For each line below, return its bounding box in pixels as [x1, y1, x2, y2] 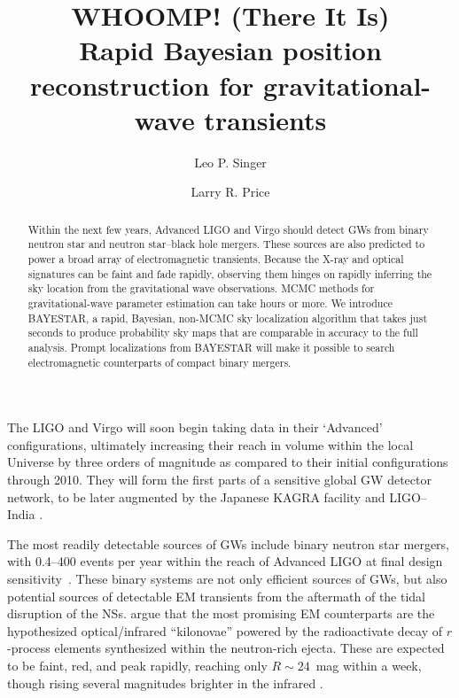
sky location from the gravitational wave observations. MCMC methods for [27, 281, 375, 296]
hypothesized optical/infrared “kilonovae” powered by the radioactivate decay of [7, 621, 443, 640]
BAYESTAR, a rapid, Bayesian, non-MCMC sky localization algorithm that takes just [27, 310, 428, 325]
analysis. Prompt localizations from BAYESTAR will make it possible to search [27, 339, 395, 354]
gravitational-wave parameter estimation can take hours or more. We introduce [27, 295, 393, 310]
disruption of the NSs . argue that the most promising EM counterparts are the [7, 604, 435, 623]
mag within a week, [315, 655, 422, 674]
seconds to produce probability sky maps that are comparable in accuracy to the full [27, 325, 418, 340]
